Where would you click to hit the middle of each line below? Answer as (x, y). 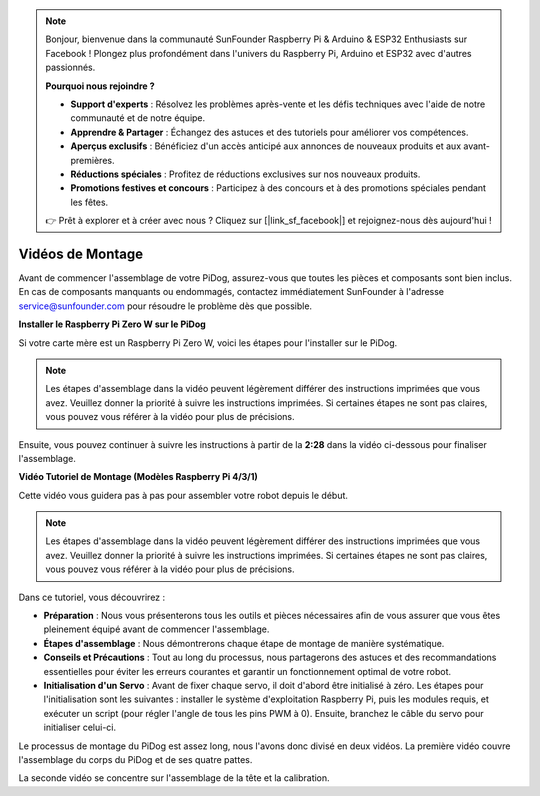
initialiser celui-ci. (80, 727)
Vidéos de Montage (81, 253)
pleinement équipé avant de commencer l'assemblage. (156, 629)
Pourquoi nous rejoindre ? (100, 86)
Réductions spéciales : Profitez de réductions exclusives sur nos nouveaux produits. (245, 174)
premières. (92, 160)
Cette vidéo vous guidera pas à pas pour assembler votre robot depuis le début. (183, 495)
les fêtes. (89, 202)
